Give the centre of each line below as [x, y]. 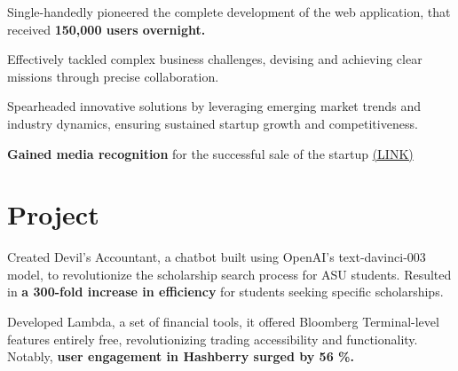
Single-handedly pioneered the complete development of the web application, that [229, 12]
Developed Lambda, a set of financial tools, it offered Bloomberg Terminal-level [223, 322]
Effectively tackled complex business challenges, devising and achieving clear [215, 59]
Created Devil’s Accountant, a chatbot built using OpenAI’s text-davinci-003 [217, 257]
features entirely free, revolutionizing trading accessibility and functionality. [213, 339]
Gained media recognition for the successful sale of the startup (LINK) [210, 153]
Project [53, 214]
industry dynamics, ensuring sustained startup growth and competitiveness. [213, 123]
